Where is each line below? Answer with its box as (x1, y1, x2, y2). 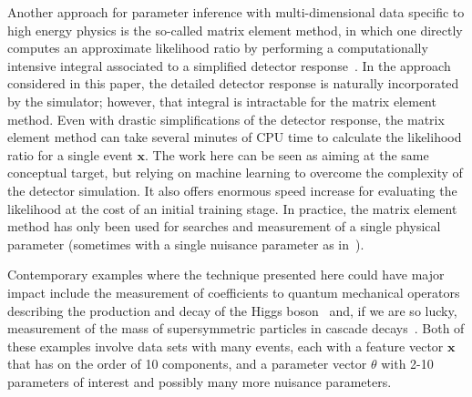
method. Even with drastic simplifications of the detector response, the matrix (7, 109, 445, 128)
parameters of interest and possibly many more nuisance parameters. (7, 372, 392, 391)
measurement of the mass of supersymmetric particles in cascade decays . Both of (7, 319, 465, 338)
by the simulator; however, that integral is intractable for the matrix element (7, 91, 436, 110)
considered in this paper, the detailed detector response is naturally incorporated (7, 74, 459, 93)
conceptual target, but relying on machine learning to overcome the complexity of (7, 163, 463, 182)
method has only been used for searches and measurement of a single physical (7, 217, 441, 236)
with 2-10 (381, 354, 434, 373)
